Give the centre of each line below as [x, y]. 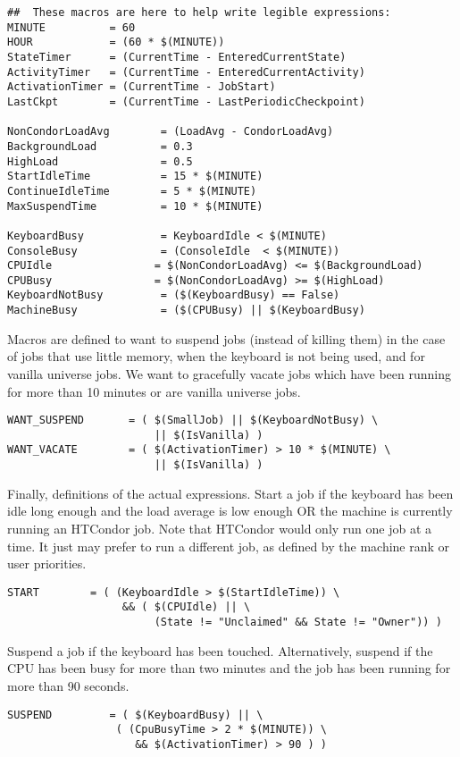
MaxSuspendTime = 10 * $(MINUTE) [135, 206]
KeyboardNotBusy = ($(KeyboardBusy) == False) [174, 295]
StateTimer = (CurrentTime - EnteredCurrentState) [177, 57]
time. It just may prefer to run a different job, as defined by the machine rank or [229, 546]
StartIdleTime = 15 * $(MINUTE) [135, 177]
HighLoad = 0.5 [100, 161]
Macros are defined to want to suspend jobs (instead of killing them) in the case [226, 338]
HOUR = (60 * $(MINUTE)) [116, 42]
